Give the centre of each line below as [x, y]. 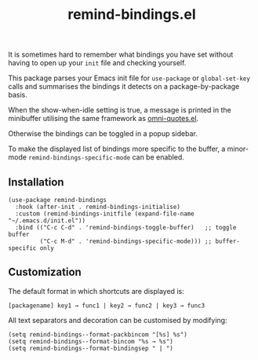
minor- [238, 149]
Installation [36, 182]
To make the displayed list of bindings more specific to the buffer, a [117, 149]
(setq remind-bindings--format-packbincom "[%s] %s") [98, 334]
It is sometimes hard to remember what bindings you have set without [121, 55]
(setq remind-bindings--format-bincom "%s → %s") [91, 341]
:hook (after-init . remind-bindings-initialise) [98, 207]
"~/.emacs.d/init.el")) [47, 221]
